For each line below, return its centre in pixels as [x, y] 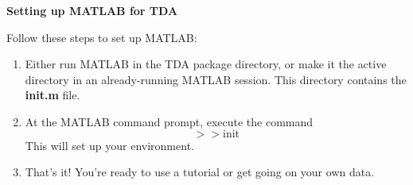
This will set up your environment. [109, 145]
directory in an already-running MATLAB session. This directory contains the [216, 79]
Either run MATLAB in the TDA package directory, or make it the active [206, 64]
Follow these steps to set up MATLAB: [102, 37]
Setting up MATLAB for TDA [92, 10]
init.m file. [53, 95]
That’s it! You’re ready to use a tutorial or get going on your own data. [200, 172]
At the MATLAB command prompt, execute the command [169, 121]
